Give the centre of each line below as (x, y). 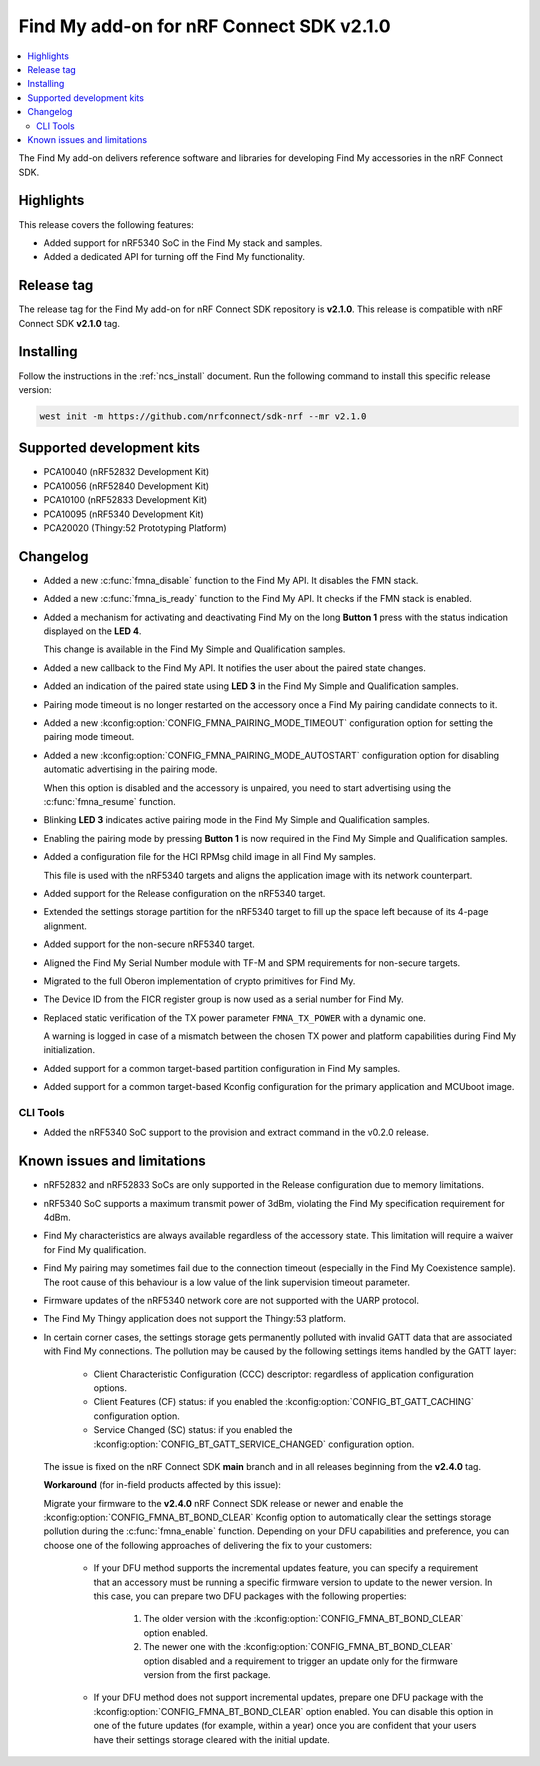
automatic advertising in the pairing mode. (130, 769)
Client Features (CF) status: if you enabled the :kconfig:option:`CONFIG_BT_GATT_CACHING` (283, 1402)
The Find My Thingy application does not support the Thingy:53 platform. (195, 1319)
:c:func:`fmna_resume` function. (109, 801)
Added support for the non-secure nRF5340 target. (149, 944)
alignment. (65, 926)
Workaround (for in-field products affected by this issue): (162, 1485)
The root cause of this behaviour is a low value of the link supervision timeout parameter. (226, 1282)
